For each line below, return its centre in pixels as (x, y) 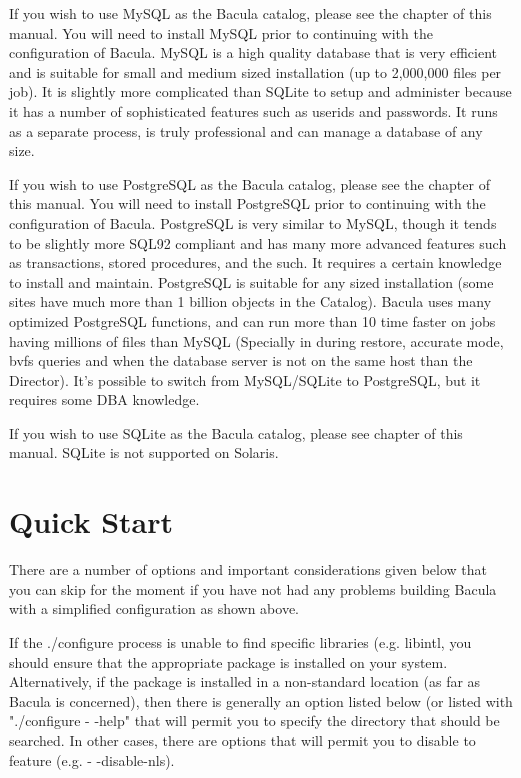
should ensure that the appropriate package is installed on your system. (228, 661)
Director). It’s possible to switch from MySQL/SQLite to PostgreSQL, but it (245, 379)
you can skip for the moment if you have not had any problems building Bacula (253, 588)
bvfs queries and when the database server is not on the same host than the (241, 360)
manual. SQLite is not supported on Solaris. (144, 452)
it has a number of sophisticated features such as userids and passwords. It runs (253, 110)
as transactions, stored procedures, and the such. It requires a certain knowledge (255, 262)
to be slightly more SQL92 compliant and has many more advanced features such (258, 242)
